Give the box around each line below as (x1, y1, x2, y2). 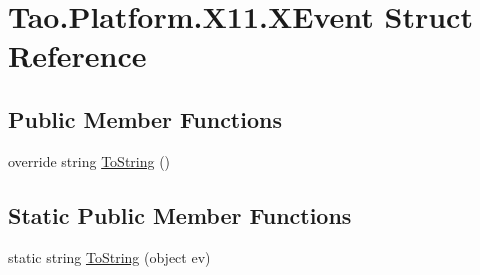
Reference (8, 35, 147, 76)
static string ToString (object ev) (8, 246, 211, 267)
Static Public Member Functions (8, 199, 352, 230)
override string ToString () (8, 150, 171, 171)
